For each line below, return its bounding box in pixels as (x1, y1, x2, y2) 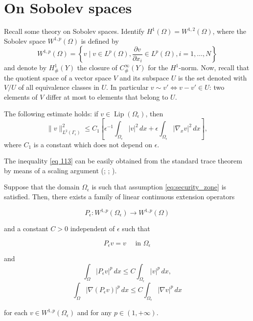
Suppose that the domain (4, 182, 80, 192)
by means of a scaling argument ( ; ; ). (4, 165, 117, 175)
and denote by (4, 62, 47, 73)
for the (148, 62, 168, 73)
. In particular (106, 82, 149, 92)
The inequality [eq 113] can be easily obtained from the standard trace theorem (4, 156, 242, 166)
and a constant (4, 223, 48, 234)
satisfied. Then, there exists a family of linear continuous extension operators (4, 191, 235, 201)
